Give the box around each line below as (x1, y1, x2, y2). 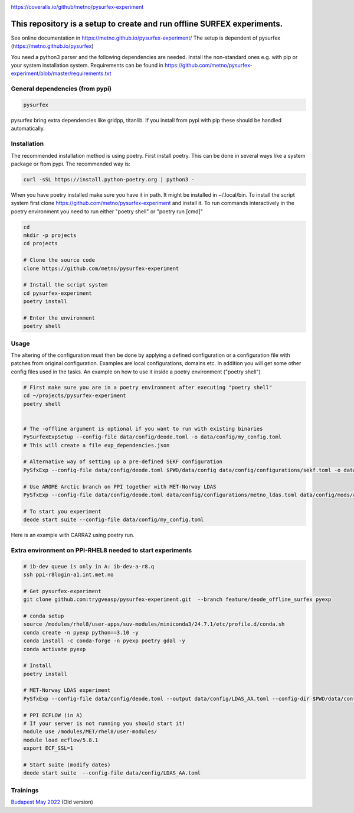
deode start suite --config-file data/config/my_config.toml (23, 516, 204, 523)
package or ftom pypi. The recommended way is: (11, 160, 131, 167)
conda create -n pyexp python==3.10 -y (23, 629, 139, 636)
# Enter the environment (23, 314, 96, 321)
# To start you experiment (23, 508, 101, 515)
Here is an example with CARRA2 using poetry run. (11, 532, 135, 539)
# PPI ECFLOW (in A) (23, 712, 83, 718)
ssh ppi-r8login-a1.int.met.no (23, 571, 114, 578)
